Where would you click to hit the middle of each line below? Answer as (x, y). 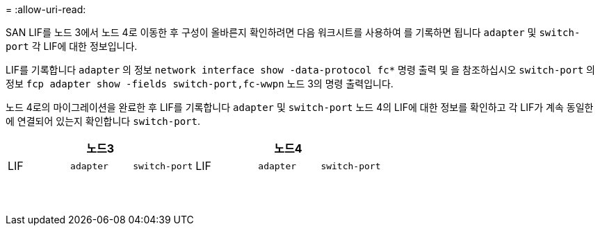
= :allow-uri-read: (46, 9)
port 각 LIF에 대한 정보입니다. (72, 46)
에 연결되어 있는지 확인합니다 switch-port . (103, 121)
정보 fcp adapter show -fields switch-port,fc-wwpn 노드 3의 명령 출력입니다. (200, 84)
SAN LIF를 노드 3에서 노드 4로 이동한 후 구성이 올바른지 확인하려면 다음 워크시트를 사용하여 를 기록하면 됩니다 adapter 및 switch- (293, 32)
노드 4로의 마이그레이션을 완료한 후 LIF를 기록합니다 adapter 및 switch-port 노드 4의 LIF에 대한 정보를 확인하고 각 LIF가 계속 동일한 (300, 107)
